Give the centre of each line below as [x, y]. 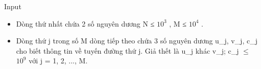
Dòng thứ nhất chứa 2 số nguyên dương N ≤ [85, 23]
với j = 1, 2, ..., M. [58, 61]
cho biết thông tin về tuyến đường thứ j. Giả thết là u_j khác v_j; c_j [127, 50]
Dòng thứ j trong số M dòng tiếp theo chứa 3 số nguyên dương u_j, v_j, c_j [137, 41]
